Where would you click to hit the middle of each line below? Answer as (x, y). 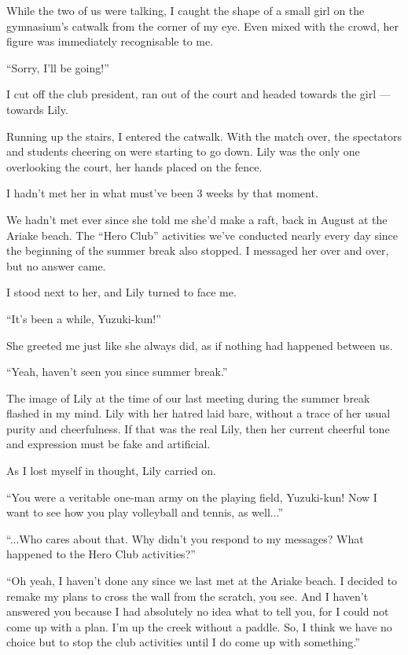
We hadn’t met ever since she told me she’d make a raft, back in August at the (197, 219)
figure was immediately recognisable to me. (110, 41)
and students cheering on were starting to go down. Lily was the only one (183, 151)
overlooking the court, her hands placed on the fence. (134, 166)
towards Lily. (37, 109)
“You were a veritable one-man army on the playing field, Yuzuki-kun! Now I (192, 497)
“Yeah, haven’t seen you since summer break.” (117, 372)
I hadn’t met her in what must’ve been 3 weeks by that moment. (162, 193)
